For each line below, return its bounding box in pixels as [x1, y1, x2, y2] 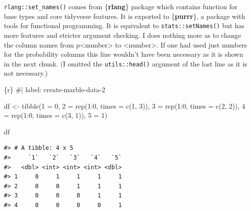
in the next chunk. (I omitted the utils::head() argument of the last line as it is [4, 58, 248, 68]
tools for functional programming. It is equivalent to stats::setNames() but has [4, 20, 245, 31]
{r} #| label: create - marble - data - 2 [4, 84, 105, 94]
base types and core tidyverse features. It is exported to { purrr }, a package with [4, 11, 245, 21]
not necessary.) [4, 68, 48, 78]
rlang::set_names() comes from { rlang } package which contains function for [4, 1, 237, 11]
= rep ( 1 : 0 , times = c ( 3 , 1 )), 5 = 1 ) [4, 110, 108, 120]
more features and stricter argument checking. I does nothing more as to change [4, 30, 241, 40]
